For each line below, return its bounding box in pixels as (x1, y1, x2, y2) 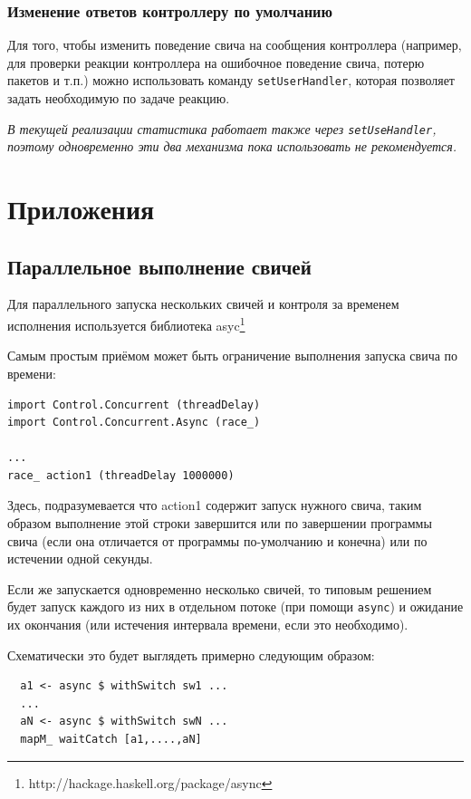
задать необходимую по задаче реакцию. (7, 89, 230, 108)
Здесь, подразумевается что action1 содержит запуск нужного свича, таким (7, 496, 422, 515)
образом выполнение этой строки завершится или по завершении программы (7, 514, 432, 533)
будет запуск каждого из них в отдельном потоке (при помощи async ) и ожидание (7, 597, 464, 616)
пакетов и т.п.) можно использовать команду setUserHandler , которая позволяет (7, 71, 455, 90)
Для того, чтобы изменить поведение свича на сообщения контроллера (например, (7, 35, 462, 54)
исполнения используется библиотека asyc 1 (7, 313, 245, 334)
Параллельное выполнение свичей (7, 252, 312, 280)
